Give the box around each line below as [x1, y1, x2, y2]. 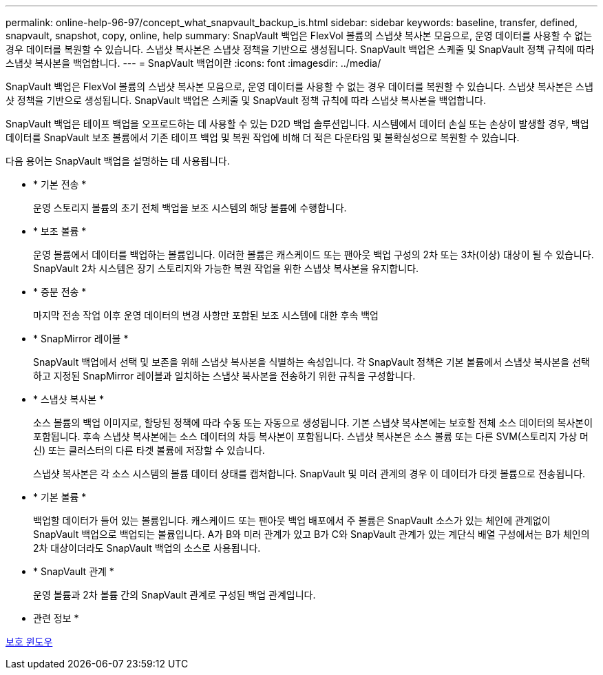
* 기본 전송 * [33, 178, 87, 190]
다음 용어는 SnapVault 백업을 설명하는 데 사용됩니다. [6, 155, 230, 167]
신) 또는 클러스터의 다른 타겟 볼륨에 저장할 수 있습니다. [33, 444, 265, 456]
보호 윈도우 [6, 636, 53, 647]
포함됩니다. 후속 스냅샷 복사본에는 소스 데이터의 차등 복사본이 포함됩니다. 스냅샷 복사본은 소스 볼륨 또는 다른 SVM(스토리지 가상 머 [33, 430, 589, 442]
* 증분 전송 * [33, 286, 87, 298]
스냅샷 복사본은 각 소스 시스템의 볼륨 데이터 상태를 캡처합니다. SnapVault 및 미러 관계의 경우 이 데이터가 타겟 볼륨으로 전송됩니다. [33, 468, 586, 479]
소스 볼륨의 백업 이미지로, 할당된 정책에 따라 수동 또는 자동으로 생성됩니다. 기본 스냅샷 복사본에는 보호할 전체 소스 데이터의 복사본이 [33, 417, 593, 428]
